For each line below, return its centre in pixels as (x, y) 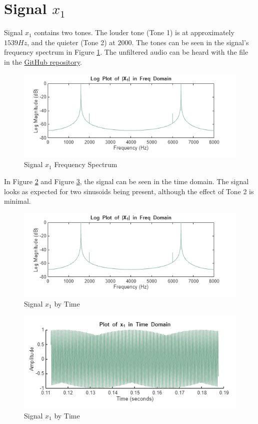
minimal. (17, 201)
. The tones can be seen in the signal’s (190, 42)
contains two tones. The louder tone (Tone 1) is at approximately (134, 32)
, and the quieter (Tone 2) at (71, 42)
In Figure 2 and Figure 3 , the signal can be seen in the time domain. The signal (126, 181)
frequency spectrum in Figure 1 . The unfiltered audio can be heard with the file (126, 52)
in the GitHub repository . (43, 61)
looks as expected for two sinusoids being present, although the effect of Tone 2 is (129, 191)
